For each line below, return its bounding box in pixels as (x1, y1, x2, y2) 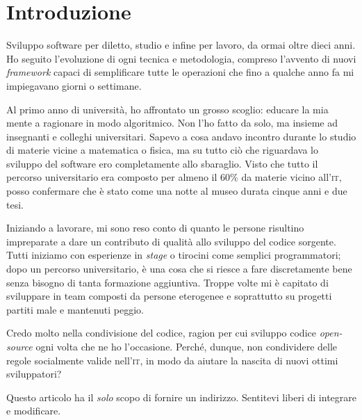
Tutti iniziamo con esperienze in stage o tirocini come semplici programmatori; (6, 248, 341, 262)
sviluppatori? (6, 366, 62, 381)
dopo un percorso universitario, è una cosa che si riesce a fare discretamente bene (6, 261, 352, 276)
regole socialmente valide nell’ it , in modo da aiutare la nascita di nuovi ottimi (6, 353, 338, 367)
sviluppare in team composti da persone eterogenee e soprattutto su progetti (6, 289, 332, 303)
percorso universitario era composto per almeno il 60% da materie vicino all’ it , (6, 170, 342, 184)
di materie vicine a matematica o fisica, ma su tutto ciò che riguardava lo (6, 143, 318, 157)
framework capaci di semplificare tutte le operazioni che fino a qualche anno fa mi (6, 65, 354, 79)
